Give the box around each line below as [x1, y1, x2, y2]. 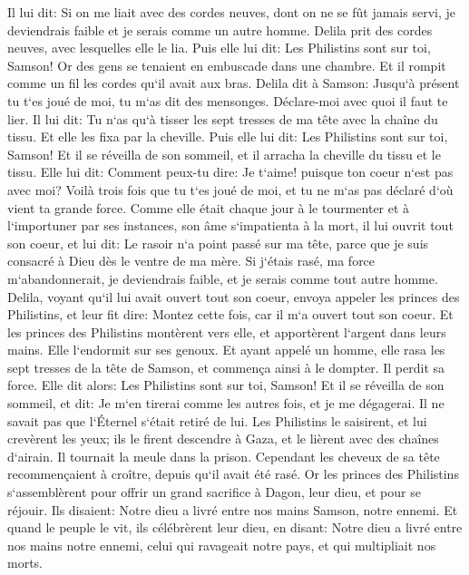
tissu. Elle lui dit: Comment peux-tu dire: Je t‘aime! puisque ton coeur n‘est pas [7, 162, 454, 181]
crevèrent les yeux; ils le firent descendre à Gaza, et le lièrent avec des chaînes [7, 429, 439, 448]
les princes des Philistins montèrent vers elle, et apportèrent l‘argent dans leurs [7, 322, 446, 341]
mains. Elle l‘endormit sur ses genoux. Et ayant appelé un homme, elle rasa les [7, 340, 445, 359]
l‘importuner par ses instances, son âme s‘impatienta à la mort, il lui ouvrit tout [7, 216, 454, 235]
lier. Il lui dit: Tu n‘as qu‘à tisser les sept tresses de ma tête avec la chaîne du [7, 109, 438, 128]
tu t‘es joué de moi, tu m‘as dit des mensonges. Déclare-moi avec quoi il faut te [7, 91, 448, 110]
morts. [7, 553, 44, 572]
